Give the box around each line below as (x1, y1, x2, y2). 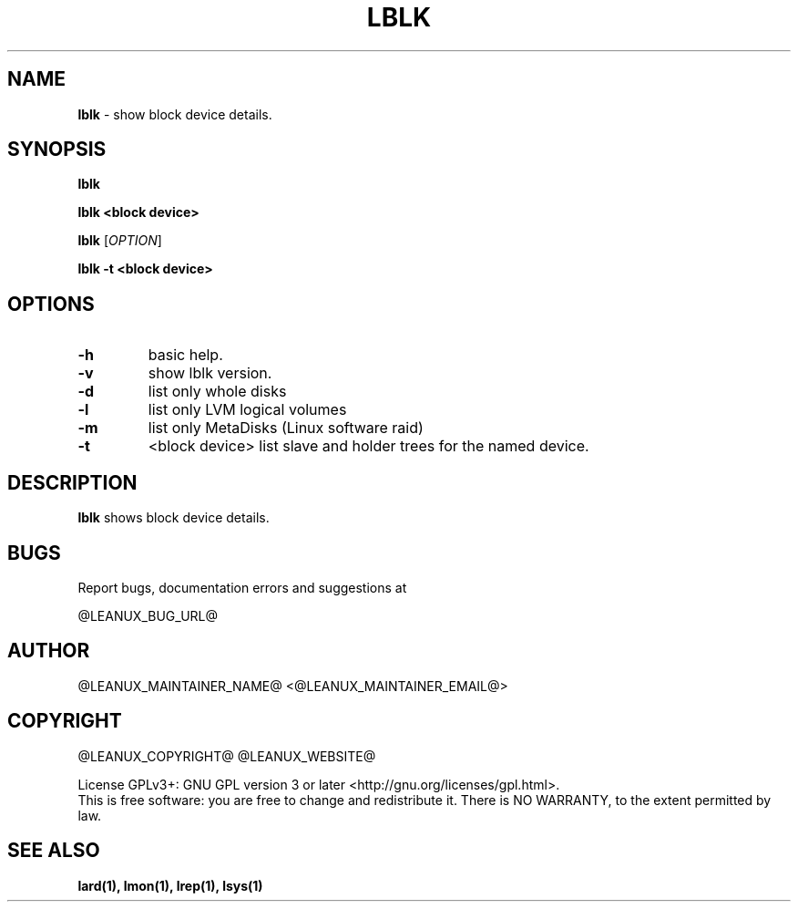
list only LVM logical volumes (148, 400, 347, 419)
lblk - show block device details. (77, 106, 272, 122)
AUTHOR (7, 639, 90, 663)
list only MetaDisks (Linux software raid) (148, 418, 424, 438)
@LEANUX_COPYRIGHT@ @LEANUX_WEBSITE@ (77, 748, 376, 764)
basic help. (148, 346, 223, 365)
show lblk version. (148, 364, 272, 383)
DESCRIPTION (7, 470, 138, 494)
